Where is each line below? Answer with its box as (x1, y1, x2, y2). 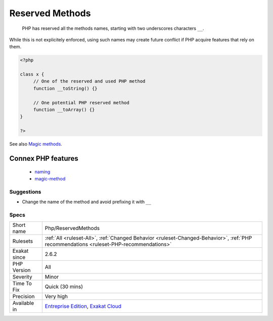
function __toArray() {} (33, 107, 95, 113)
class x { (20, 71, 44, 77)
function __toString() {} (33, 85, 98, 91)
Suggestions (9, 188, 41, 195)
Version (12, 267, 31, 274)
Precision (12, 293, 35, 300)
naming (34, 168, 51, 174)
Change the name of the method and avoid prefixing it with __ (22, 199, 152, 205)
